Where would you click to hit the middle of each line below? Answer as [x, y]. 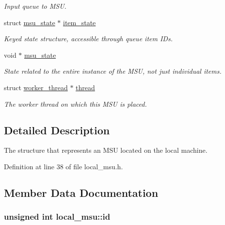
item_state [80, 22]
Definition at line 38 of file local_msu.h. [64, 166]
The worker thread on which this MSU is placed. [75, 104]
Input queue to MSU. [35, 6]
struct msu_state [30, 22]
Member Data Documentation [81, 192]
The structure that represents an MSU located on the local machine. [106, 150]
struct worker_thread [36, 87]
